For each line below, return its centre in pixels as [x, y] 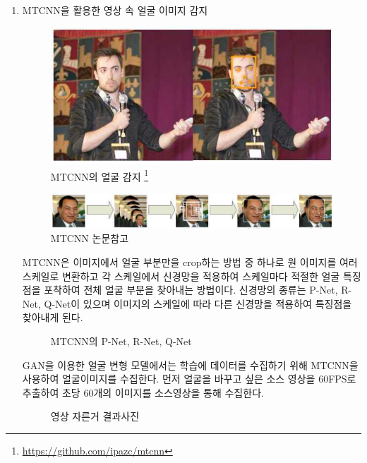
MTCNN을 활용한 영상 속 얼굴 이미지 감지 [115, 10]
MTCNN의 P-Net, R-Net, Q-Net [121, 341]
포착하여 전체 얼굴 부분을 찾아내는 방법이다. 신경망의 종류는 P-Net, [191, 290]
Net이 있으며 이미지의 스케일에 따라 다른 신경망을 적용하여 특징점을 [204, 303]
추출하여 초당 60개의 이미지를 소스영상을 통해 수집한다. [143, 392]
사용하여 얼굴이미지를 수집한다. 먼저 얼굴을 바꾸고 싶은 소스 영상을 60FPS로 [189, 379]
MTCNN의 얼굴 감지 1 [100, 175]
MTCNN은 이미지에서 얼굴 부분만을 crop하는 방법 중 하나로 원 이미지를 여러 [190, 261]
